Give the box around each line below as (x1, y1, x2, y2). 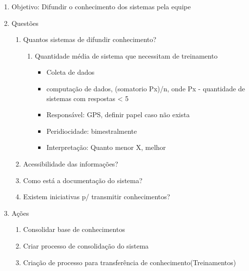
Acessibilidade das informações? (23, 158, 118, 168)
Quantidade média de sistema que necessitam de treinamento (35, 50, 218, 61)
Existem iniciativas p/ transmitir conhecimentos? (23, 191, 170, 202)
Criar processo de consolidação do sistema (23, 240, 149, 250)
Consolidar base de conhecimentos (23, 224, 125, 234)
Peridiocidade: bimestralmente (46, 125, 137, 136)
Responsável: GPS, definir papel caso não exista (46, 109, 190, 120)
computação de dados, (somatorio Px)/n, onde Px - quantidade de (46, 83, 245, 93)
